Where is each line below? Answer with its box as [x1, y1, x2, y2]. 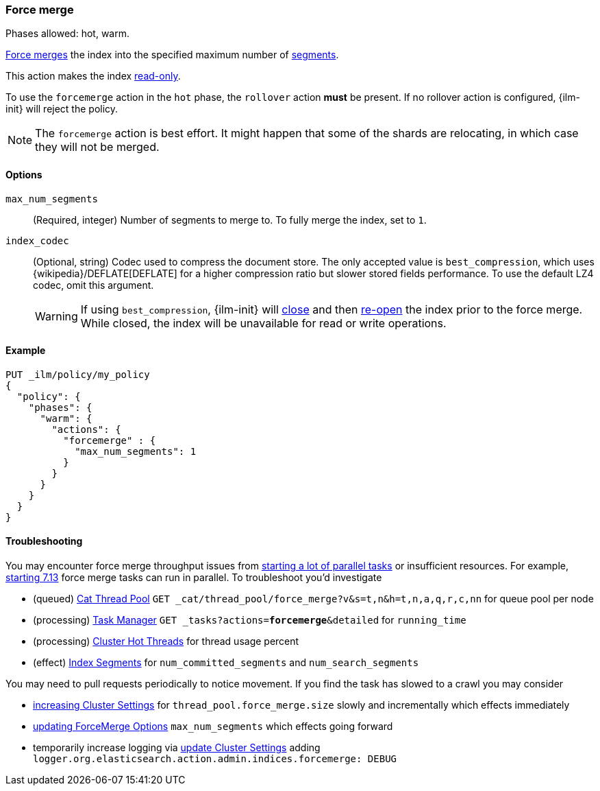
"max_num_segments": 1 [75, 445, 197, 457]
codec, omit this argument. [33, 279, 154, 291]
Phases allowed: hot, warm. [5, 27, 129, 40]
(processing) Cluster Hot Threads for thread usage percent [33, 635, 299, 648]
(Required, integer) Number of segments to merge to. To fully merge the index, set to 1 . [33, 213, 427, 226]
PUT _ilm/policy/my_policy [5, 368, 150, 380]
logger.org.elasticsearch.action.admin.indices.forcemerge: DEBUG [33, 753, 397, 765]
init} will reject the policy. [5, 103, 118, 115]
